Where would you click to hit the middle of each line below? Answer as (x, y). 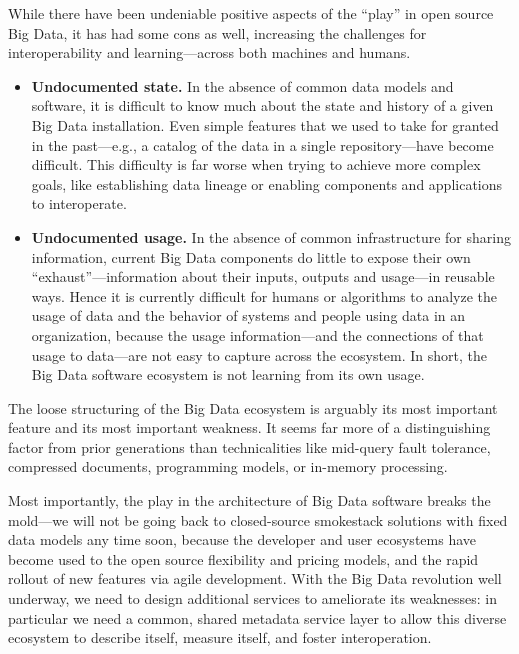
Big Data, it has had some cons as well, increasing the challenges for (217, 32)
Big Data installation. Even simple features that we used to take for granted (265, 124)
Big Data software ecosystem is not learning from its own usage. (228, 374)
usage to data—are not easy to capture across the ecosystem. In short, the (259, 354)
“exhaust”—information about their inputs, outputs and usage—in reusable (263, 276)
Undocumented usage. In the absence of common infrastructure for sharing (271, 236)
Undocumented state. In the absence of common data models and (242, 85)
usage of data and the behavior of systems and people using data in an (248, 315)
